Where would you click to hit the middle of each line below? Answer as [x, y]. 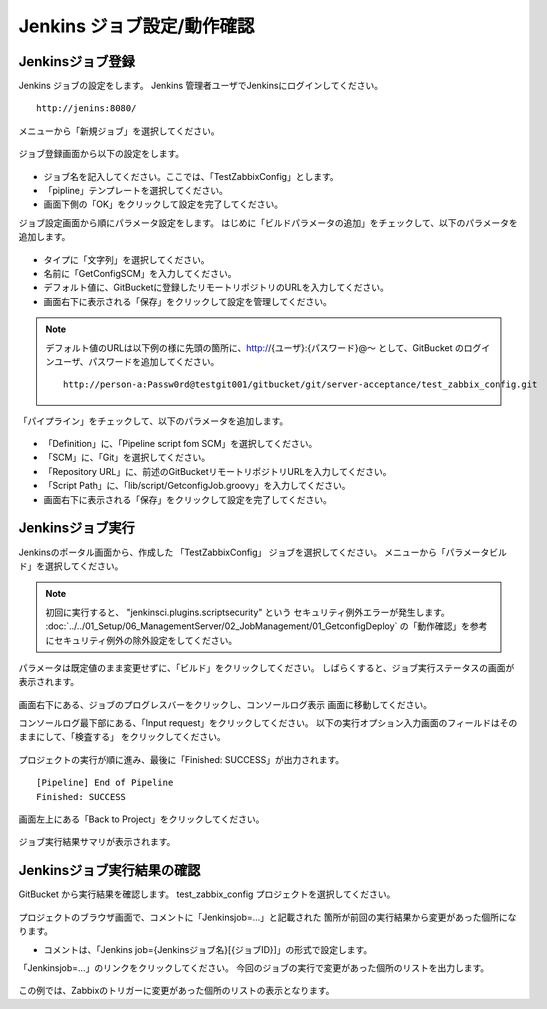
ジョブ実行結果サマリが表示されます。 [97, 842]
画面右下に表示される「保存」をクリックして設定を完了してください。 [187, 499]
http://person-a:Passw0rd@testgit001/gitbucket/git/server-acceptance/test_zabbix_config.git [300, 384]
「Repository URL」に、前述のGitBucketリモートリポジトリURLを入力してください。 [217, 471]
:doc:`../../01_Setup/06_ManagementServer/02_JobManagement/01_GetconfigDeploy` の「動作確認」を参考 [266, 626]
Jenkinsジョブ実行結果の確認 [109, 870]
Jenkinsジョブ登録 [76, 61]
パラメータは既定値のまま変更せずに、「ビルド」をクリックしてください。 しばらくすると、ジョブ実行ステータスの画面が [266, 667]
